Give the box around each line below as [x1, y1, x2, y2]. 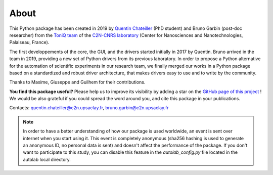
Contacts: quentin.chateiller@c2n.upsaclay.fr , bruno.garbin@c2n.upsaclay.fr [9, 105, 169, 111]
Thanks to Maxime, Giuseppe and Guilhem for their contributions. [9, 79, 146, 85]
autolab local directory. [23, 156, 71, 162]
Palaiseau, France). [9, 39, 50, 46]
